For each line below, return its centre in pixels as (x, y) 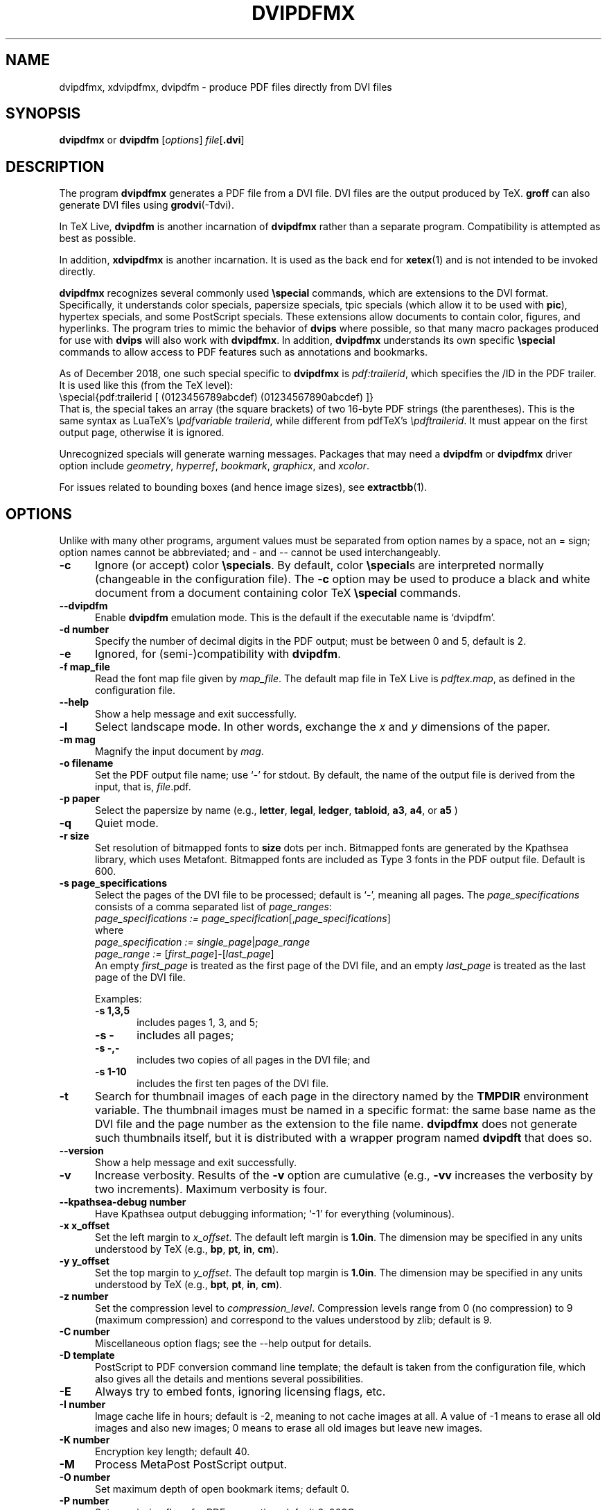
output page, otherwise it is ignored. (142, 433)
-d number (84, 630)
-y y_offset (84, 1261)
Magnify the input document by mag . (179, 752)
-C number (85, 1332)
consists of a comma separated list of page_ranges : (213, 907)
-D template (87, 1355)
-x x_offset (85, 1226)
